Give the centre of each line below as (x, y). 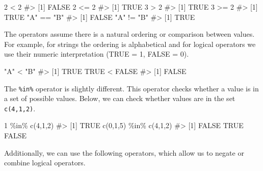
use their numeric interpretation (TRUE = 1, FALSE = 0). (97, 54)
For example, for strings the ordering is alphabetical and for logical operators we (130, 44)
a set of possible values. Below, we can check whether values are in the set (120, 98)
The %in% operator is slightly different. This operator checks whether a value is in (131, 88)
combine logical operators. (45, 163)
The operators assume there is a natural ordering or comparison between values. (129, 34)
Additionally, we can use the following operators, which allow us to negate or (124, 152)
